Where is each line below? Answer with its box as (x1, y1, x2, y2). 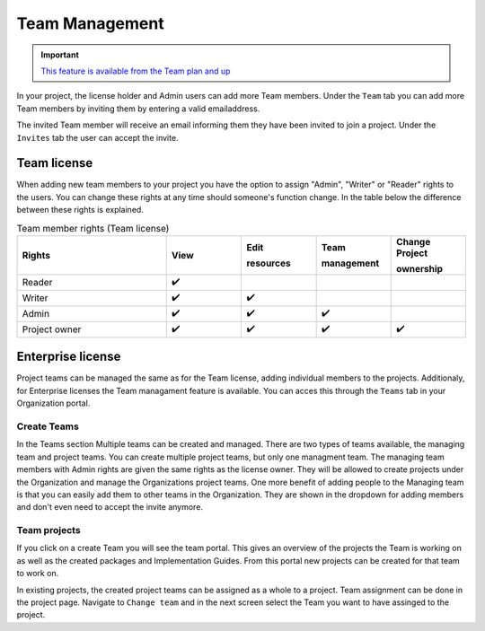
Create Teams (16, 420, 80, 433)
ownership (396, 262, 444, 275)
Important (40, 49, 80, 60)
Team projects (16, 524, 81, 537)
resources (246, 257, 291, 269)
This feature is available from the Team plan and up (40, 66, 231, 76)
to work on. (16, 568, 59, 579)
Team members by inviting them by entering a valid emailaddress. (16, 103, 260, 114)
